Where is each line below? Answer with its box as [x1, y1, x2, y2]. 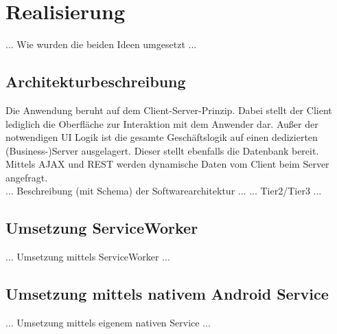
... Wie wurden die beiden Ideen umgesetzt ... [5, 37, 197, 52]
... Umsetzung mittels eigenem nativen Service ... [5, 315, 211, 330]
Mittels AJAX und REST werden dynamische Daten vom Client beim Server [5, 157, 329, 171]
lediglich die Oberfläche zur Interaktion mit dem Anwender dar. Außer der [5, 116, 318, 131]
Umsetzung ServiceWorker [5, 217, 198, 238]
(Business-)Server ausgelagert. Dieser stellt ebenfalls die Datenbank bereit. [5, 143, 319, 157]
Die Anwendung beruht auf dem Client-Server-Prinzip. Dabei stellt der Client [5, 102, 332, 117]
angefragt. [5, 170, 48, 184]
